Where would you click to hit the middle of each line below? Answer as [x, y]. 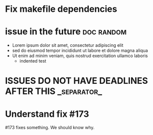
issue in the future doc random [66, 32]
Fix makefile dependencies [61, 9]
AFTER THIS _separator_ [54, 91]
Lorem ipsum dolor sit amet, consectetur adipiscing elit [68, 45]
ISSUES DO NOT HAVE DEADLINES [76, 81]
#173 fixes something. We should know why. [50, 128]
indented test [33, 61]
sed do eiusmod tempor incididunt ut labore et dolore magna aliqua [80, 51]
